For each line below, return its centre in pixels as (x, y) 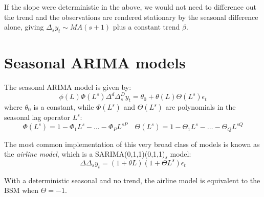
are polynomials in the (201, 107)
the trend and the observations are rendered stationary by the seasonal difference (131, 17)
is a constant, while (64, 107)
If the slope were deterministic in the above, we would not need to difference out (130, 7)
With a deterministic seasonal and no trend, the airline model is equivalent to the (132, 180)
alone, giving (24, 27)
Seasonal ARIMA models (95, 63)
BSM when (21, 190)
